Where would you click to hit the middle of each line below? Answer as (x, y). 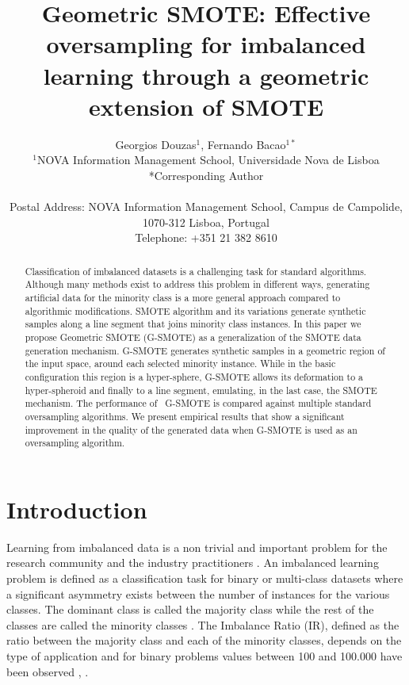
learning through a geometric (206, 75)
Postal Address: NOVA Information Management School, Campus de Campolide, (206, 207)
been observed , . (48, 671)
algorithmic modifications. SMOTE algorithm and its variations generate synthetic (195, 310)
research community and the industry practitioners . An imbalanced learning (193, 563)
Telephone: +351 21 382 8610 (206, 237)
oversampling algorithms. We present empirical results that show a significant (185, 416)
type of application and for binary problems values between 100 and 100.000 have (204, 655)
